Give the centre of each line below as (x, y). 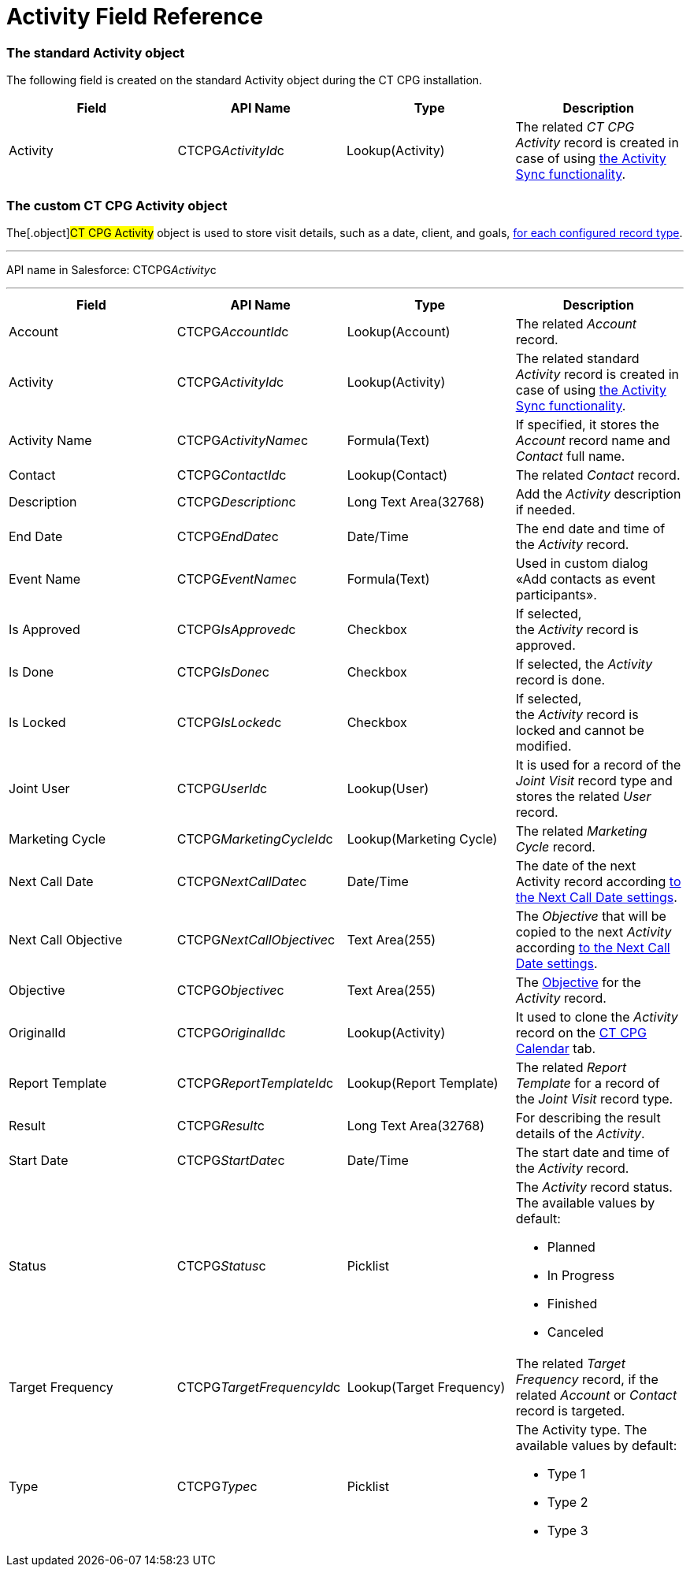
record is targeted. (570, 1410)
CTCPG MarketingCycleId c (255, 838)
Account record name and (593, 440)
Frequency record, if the (587, 1379)
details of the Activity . (580, 1133)
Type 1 (566, 1473)
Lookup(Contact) (397, 475)
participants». (556, 594)
